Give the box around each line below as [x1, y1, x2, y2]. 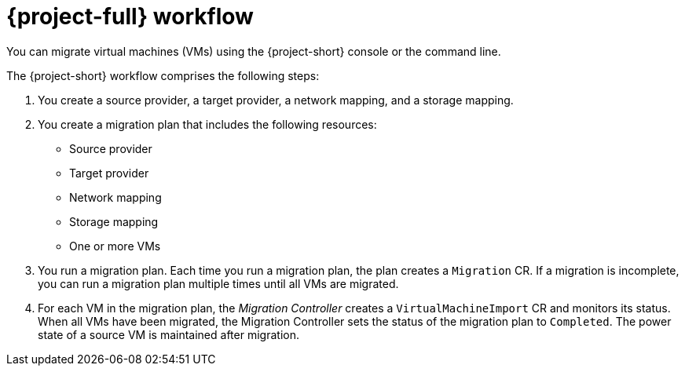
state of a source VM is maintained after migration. [38, 327, 299, 341]
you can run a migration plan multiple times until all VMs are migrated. [38, 276, 399, 290]
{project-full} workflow [6, 3, 254, 30]
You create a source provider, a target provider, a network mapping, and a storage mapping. [38, 93, 514, 107]
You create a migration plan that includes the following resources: [38, 117, 377, 131]
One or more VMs [69, 239, 161, 253]
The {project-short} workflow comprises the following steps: [6, 68, 320, 82]
